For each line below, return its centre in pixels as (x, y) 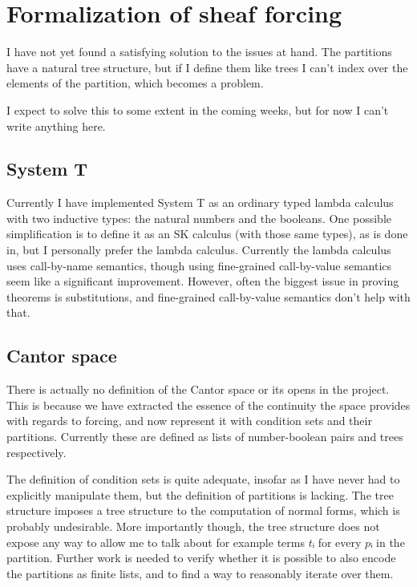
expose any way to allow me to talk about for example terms (156, 542)
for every (340, 542)
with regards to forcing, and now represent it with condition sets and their (189, 421)
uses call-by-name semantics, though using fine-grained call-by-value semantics (199, 265)
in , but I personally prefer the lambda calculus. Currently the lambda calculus (199, 250)
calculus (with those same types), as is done (300, 234)
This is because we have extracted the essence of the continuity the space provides (208, 405)
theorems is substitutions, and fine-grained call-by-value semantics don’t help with (208, 296)
